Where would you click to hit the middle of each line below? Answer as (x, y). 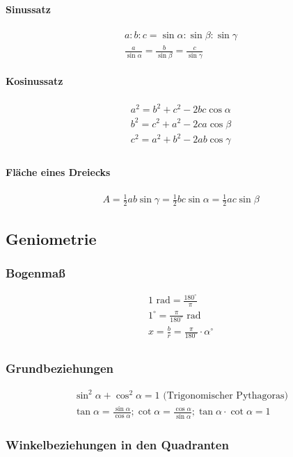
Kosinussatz (34, 81)
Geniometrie (51, 238)
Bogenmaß (35, 272)
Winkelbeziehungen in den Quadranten (117, 444)
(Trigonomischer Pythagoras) (225, 395)
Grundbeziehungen (60, 368)
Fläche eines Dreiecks (58, 171)
